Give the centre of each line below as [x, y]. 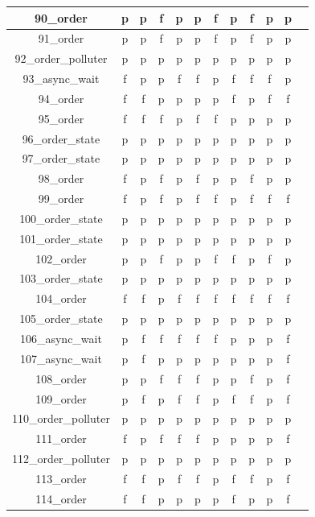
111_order [61, 438]
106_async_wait [61, 338]
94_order [61, 98]
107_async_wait [61, 358]
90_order [61, 17]
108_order [61, 378]
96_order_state [61, 138]
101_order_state [61, 238]
